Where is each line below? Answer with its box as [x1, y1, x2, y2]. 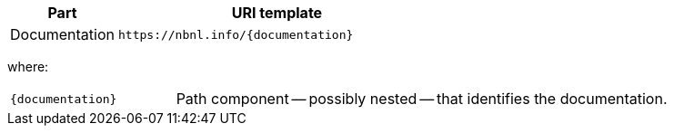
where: [7, 59, 49, 74]
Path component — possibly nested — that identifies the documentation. [176, 90, 668, 108]
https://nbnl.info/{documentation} [118, 27, 354, 42]
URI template [231, 4, 323, 22]
